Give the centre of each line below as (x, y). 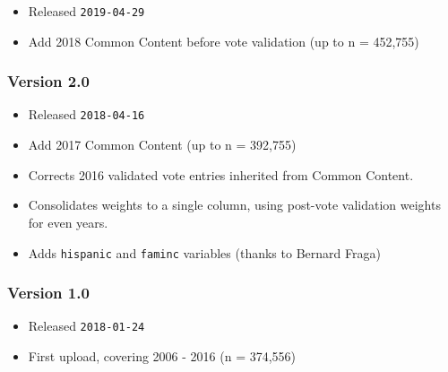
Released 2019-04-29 (86, 11)
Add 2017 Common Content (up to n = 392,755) (162, 145)
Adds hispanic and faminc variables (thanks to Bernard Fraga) (204, 252)
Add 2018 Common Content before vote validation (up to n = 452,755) (224, 41)
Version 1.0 (48, 293)
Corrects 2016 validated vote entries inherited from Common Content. (221, 174)
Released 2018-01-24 (86, 326)
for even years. (68, 222)
